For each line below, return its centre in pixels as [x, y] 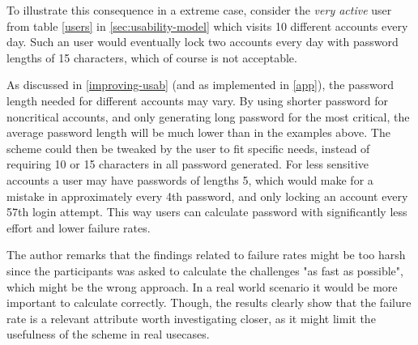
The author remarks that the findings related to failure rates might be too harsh [206, 255]
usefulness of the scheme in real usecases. [108, 334]
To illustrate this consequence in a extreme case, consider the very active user [199, 10]
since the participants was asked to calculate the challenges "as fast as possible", [205, 270]
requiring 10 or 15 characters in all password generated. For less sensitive [188, 164]
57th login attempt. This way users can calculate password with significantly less [207, 212]
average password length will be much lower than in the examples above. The [198, 132]
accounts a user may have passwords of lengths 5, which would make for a [190, 179]
